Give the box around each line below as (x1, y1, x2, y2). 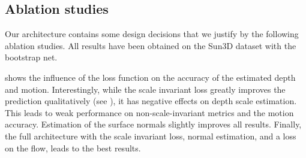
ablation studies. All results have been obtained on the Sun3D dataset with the (5, 39, 296, 51)
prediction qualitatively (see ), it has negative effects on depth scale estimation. (5, 95, 297, 107)
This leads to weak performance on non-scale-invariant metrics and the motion (5, 106, 294, 118)
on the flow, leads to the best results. (5, 141, 141, 154)
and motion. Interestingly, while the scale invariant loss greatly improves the (5, 83, 286, 95)
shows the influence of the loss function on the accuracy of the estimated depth (5, 71, 296, 83)
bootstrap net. (5, 51, 58, 63)
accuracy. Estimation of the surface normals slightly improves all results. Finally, (5, 118, 302, 130)
